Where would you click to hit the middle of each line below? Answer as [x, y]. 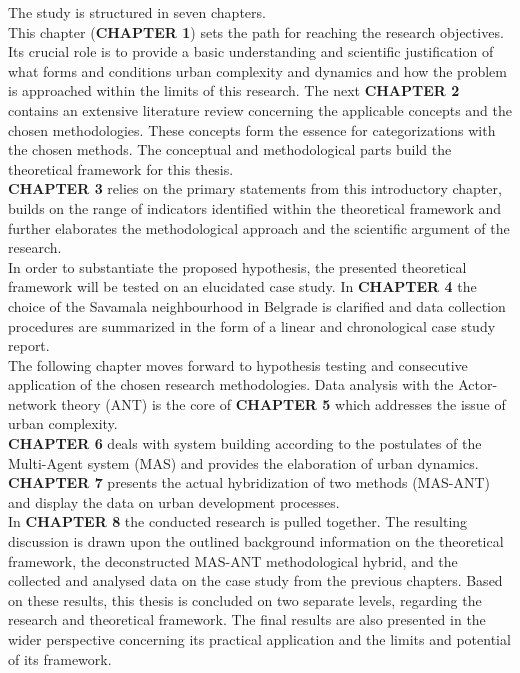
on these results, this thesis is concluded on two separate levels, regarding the [245, 599]
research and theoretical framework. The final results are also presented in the [247, 619]
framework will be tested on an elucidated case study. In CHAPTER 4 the [242, 286]
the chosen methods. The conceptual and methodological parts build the [230, 149]
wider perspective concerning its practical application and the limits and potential [259, 639]
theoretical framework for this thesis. [121, 168]
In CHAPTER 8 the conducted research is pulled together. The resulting [238, 521]
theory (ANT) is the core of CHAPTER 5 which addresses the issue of [283, 403]
